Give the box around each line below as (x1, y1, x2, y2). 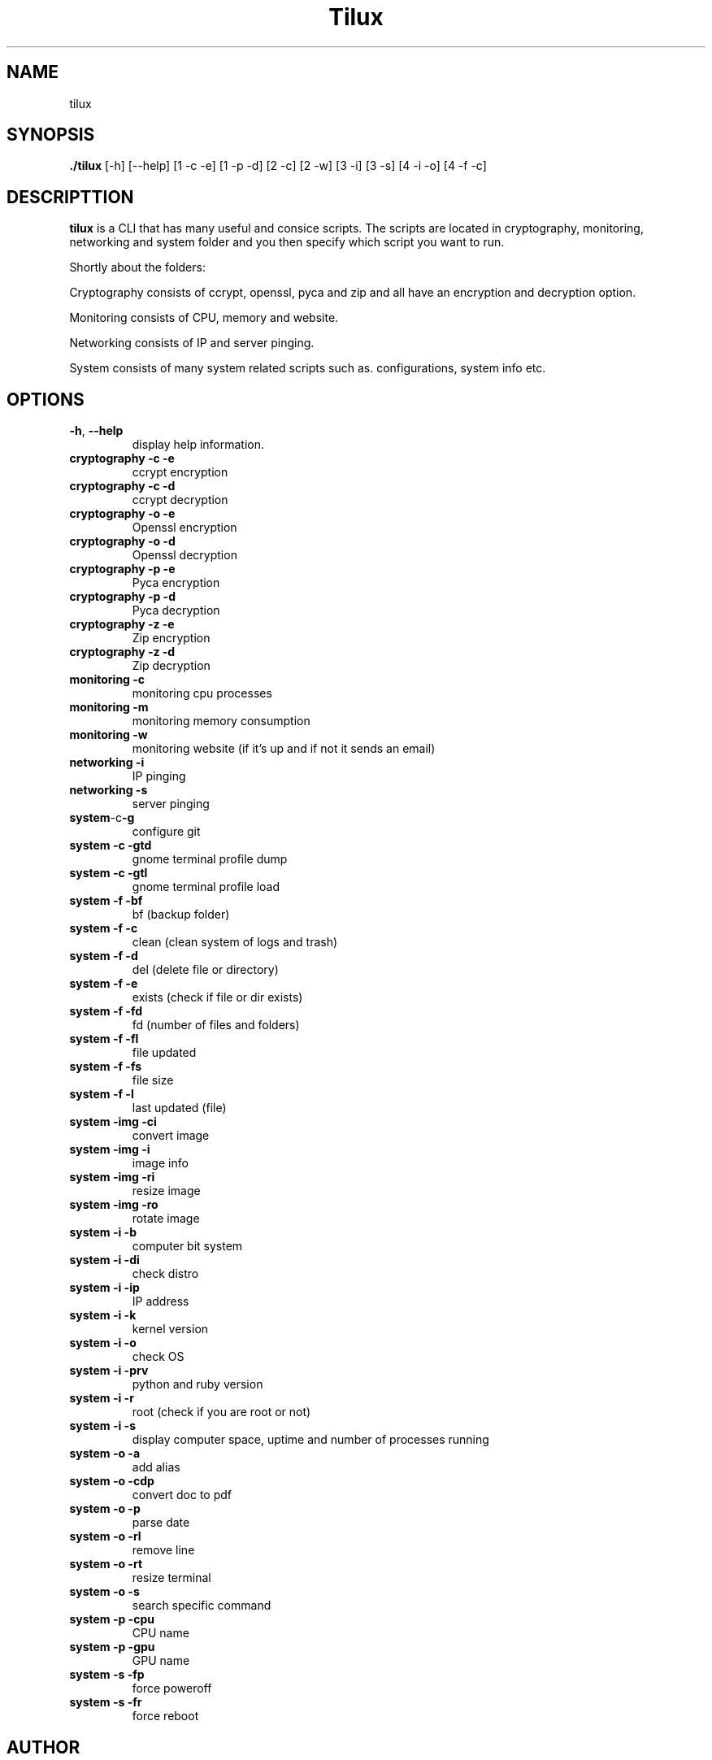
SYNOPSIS (7, 124, 95, 146)
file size (132, 1073, 174, 1088)
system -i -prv (69, 1363, 149, 1378)
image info (132, 1156, 189, 1171)
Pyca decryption (132, 603, 220, 618)
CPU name (132, 1626, 189, 1640)
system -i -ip (69, 1280, 140, 1295)
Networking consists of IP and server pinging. (69, 336, 315, 350)
